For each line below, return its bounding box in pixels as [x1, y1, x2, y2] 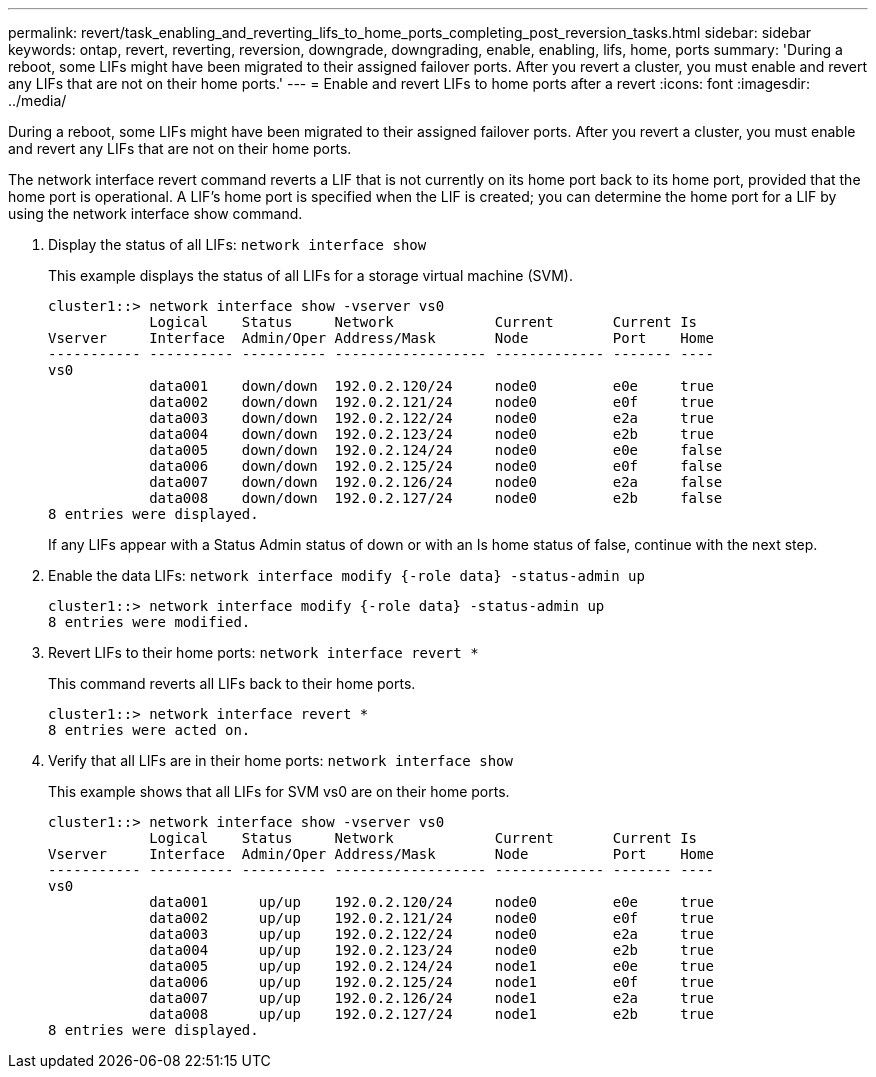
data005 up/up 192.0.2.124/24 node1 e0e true [149, 958, 714, 974]
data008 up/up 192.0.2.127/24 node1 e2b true [149, 1006, 714, 1022]
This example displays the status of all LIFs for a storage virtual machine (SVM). [48, 267, 573, 284]
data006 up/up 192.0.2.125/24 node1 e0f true [149, 974, 714, 990]
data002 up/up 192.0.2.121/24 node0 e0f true [149, 910, 714, 926]
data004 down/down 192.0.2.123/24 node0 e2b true [149, 426, 714, 442]
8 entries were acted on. [48, 722, 251, 738]
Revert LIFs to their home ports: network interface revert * [48, 644, 479, 661]
